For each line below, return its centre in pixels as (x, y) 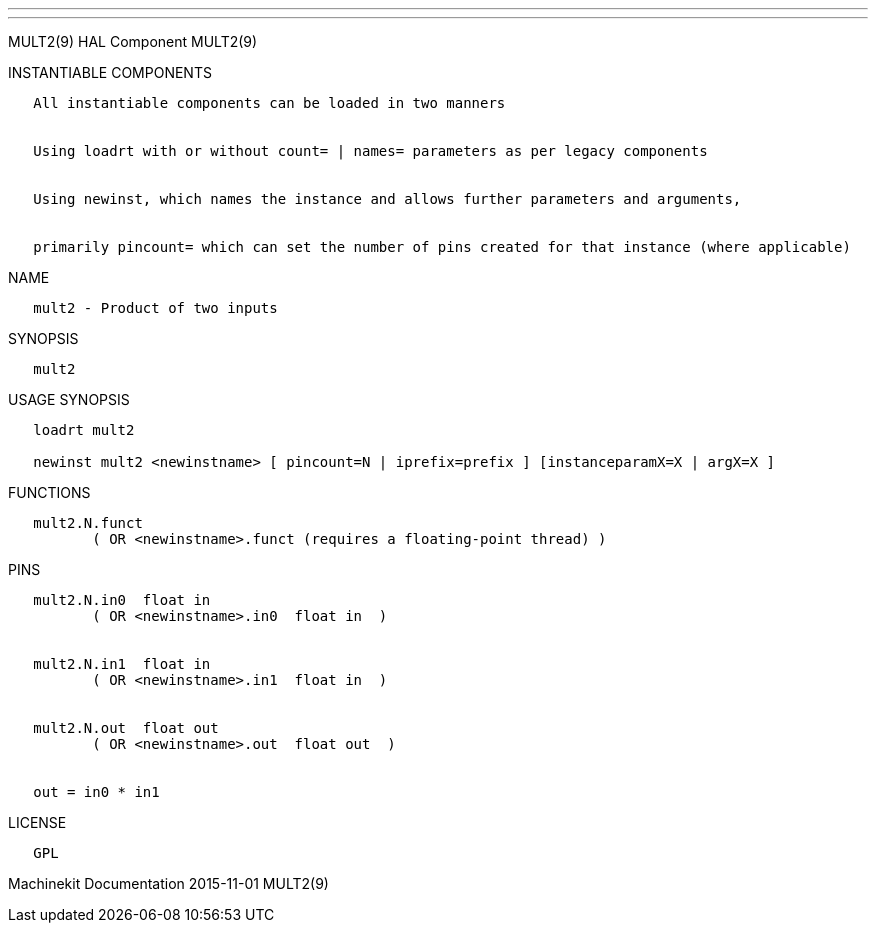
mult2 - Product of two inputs (155, 308)
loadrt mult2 (84, 430)
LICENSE (37, 822)
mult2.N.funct (88, 523)
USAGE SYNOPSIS (69, 399)
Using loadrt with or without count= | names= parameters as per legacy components (370, 151)
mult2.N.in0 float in (122, 600)
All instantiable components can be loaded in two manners (269, 103)
